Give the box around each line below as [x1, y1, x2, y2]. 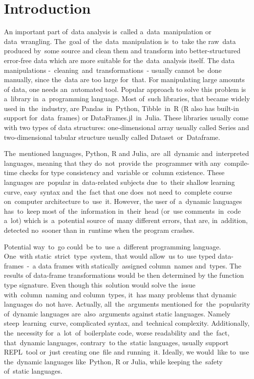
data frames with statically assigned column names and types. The [38, 260, 241, 270]
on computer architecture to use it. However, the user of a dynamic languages [4, 196, 242, 206]
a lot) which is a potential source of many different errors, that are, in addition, [4, 215, 248, 225]
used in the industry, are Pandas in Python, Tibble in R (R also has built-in [4, 103, 239, 113]
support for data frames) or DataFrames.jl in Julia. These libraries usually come [4, 112, 249, 123]
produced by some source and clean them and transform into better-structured [4, 45, 241, 56]
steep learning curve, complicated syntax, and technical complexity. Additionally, [4, 318, 250, 328]
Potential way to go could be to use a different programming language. [4, 241, 221, 251]
